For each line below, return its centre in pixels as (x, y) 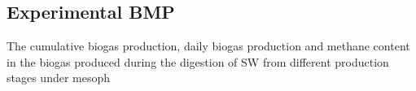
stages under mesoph (59, 78)
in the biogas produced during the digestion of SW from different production (198, 61)
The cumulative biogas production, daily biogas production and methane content (208, 46)
